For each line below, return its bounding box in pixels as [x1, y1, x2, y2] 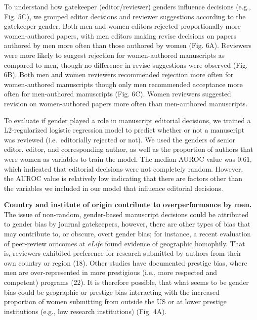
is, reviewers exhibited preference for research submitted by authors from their [4, 248, 242, 258]
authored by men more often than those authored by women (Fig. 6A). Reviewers [4, 40, 252, 50]
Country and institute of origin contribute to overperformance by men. [4, 199, 252, 210]
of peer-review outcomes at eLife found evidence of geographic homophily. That [4, 238, 245, 248]
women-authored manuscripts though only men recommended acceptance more [4, 79, 243, 89]
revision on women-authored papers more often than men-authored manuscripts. [4, 98, 248, 108]
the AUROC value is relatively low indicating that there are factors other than [4, 173, 242, 183]
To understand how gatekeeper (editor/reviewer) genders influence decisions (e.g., [4, 1, 251, 11]
